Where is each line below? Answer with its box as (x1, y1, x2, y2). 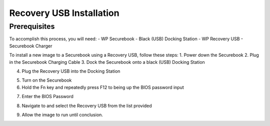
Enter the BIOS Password (21, 94, 73, 100)
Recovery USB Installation (9, 7, 119, 18)
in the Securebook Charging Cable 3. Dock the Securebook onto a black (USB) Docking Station (9, 59, 205, 65)
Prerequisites (9, 22, 55, 31)
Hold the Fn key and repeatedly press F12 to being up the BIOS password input (21, 84, 184, 90)
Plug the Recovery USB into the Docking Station (21, 68, 120, 74)
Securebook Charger (9, 43, 52, 49)
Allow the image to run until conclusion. (21, 112, 103, 118)
